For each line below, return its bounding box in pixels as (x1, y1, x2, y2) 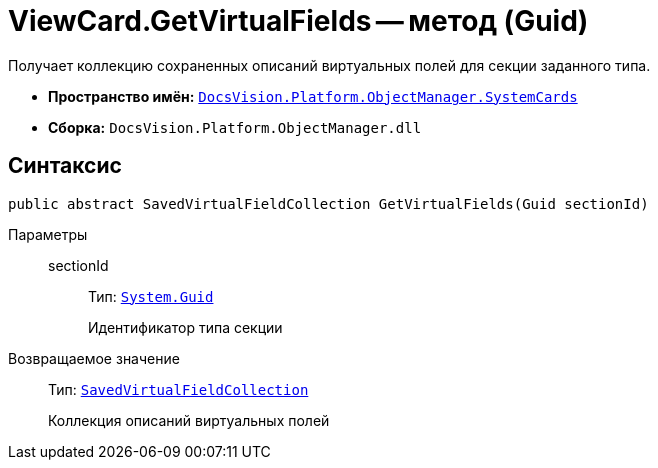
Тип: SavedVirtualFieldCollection (48, 380, 309, 398)
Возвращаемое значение (8, 349, 180, 367)
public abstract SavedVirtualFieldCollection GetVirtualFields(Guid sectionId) (8, 195, 649, 212)
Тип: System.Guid (88, 287, 214, 305)
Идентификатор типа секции (88, 318, 283, 336)
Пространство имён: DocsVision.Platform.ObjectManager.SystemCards (48, 87, 578, 105)
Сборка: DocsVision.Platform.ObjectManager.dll (48, 118, 422, 136)
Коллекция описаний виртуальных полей (48, 411, 330, 429)
